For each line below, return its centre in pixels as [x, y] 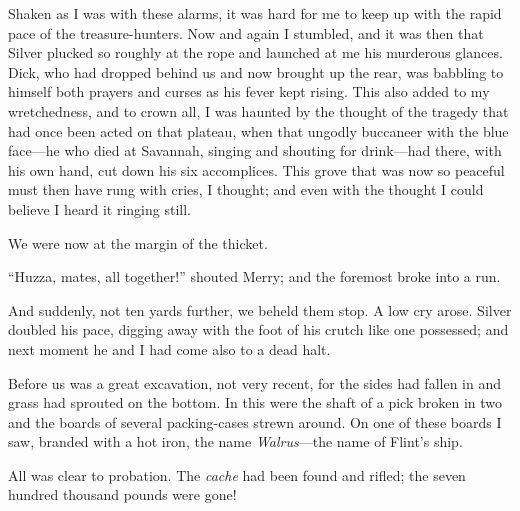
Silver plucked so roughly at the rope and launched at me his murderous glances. [255, 52]
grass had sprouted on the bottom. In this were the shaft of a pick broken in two [255, 402]
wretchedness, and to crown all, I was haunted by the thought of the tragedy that [258, 110]
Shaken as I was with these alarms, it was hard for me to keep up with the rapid [255, 13]
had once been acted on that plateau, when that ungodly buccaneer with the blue [258, 130]
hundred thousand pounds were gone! [122, 494]
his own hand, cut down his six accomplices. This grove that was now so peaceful [256, 169]
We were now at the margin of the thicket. [138, 242]
